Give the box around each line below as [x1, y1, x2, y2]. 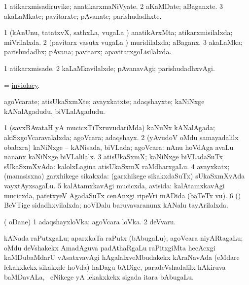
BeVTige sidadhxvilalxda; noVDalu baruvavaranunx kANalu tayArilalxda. [4, 200, 228, 210]
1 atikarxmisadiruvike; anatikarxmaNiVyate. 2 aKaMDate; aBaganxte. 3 [4, 1, 223, 11]
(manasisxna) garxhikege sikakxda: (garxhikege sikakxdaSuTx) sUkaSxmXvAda [4, 171, 245, 181]
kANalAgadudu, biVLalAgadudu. [4, 106, 105, 116]
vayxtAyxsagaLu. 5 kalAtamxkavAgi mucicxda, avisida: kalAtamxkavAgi [4, 180, 225, 190]
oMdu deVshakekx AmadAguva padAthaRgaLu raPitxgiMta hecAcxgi [4, 242, 215, 252]
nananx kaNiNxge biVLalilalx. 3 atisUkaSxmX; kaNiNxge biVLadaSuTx [4, 151, 223, 162]
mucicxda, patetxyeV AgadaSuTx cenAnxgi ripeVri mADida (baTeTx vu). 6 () [4, 190, 241, 200]
